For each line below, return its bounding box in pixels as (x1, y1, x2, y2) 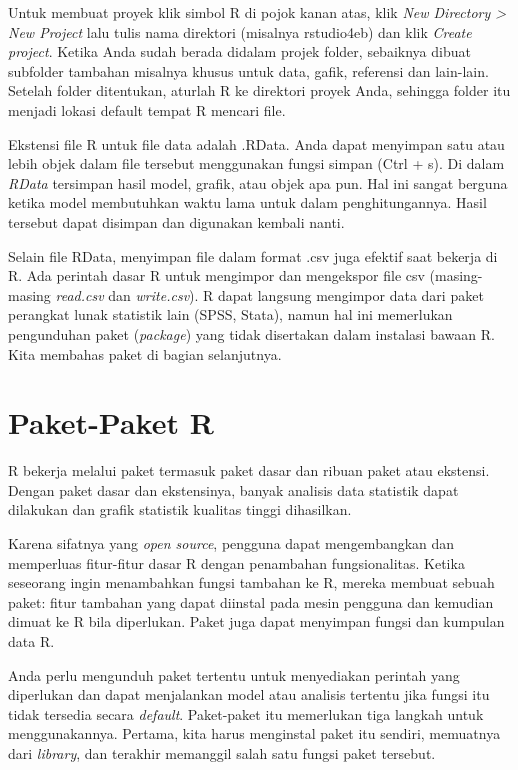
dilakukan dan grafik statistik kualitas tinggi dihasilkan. (8, 499, 352, 520)
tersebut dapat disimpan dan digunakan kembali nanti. (8, 211, 345, 232)
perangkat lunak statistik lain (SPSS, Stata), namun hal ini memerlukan (8, 304, 453, 325)
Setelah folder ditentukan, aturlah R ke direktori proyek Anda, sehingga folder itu (8, 80, 511, 101)
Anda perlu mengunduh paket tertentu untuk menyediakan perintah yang (8, 664, 460, 685)
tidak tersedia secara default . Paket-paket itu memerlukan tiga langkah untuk (8, 703, 484, 724)
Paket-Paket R (8, 402, 214, 443)
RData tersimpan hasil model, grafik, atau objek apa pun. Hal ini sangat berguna (8, 172, 508, 193)
